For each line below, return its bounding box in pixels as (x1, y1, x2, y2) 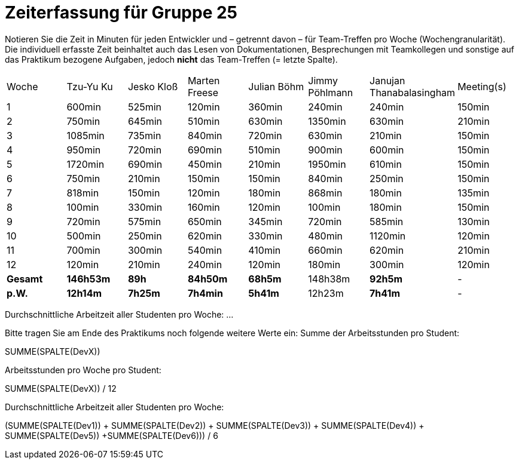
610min (370, 158, 402, 170)
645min (127, 115, 162, 127)
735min (127, 129, 161, 142)
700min (66, 244, 100, 256)
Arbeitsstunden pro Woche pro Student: (5, 364, 161, 375)
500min (66, 229, 101, 242)
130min (457, 215, 490, 228)
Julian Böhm (248, 80, 304, 93)
